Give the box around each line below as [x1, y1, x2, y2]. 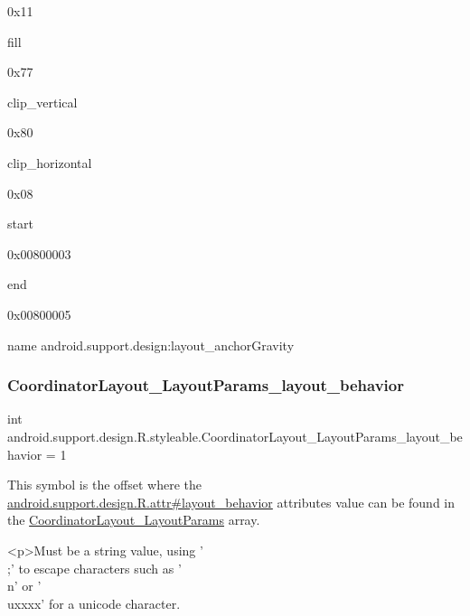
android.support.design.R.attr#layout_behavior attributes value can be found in [7, 492, 456, 511]
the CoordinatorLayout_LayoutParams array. [7, 510, 260, 529]
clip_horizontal [7, 153, 92, 172]
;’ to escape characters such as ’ [7, 558, 182, 577]
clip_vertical [7, 92, 78, 111]
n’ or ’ [7, 576, 42, 595]
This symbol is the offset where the [7, 475, 202, 494]
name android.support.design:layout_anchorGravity [7, 335, 295, 354]
